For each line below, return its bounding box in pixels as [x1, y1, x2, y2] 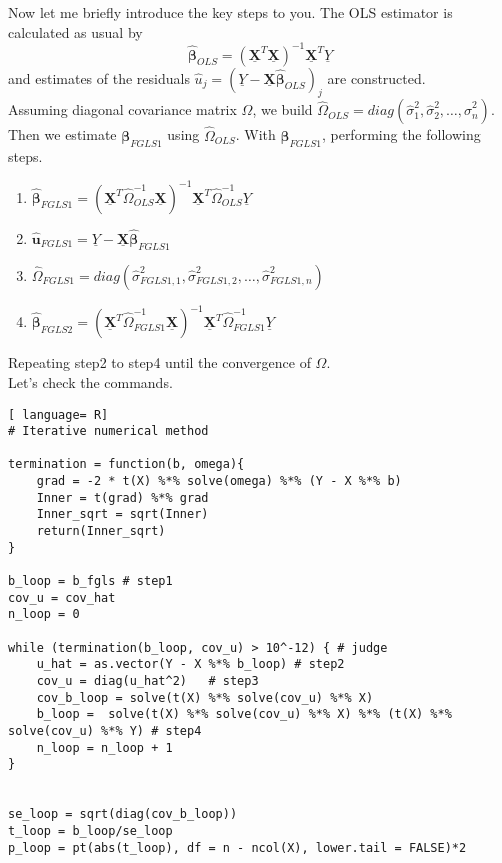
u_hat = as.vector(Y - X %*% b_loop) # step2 [36, 657, 345, 672]
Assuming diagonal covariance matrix [8, 99, 237, 120]
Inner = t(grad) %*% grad [36, 490, 209, 505]
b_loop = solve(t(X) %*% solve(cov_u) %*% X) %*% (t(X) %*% [36, 707, 452, 722]
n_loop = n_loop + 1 [36, 740, 173, 755]
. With [235, 124, 276, 145]
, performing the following [321, 124, 481, 145]
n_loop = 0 [8, 607, 80, 622]
